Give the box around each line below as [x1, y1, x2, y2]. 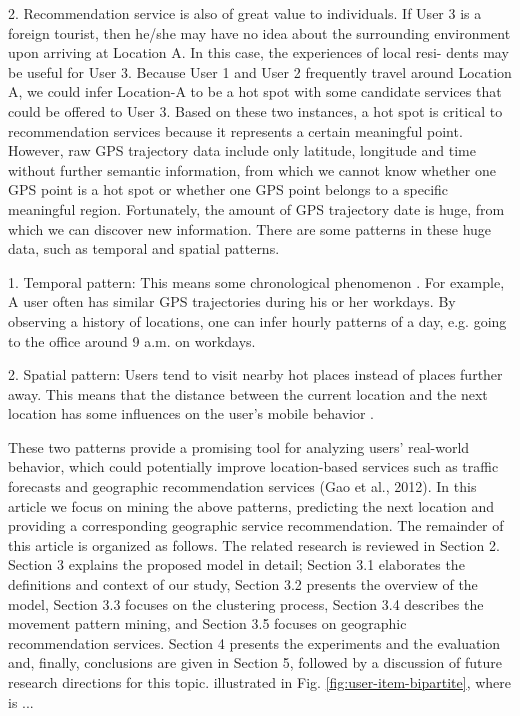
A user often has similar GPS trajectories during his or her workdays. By [8, 291, 456, 312]
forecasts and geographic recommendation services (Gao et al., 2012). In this [8, 476, 477, 497]
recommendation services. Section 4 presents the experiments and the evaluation [8, 632, 501, 653]
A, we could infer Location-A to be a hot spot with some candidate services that [8, 81, 502, 102]
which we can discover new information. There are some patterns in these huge [8, 218, 492, 239]
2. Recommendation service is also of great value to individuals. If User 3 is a [8, 3, 482, 23]
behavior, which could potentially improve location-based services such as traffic [8, 456, 499, 477]
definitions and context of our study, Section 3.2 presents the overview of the [8, 574, 478, 595]
